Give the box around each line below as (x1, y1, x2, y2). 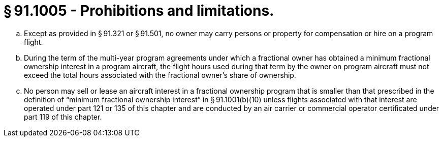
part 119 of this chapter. (24, 112, 102, 121)
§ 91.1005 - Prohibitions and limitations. (4, 2, 274, 19)
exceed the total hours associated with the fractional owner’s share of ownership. (24, 70, 296, 79)
